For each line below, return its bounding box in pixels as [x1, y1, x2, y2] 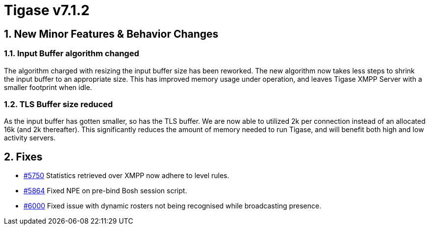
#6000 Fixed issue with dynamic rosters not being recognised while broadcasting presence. [24, 202, 322, 210]
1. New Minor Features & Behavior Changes [4, 27, 219, 40]
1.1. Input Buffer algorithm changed [4, 48, 139, 59]
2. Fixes [4, 150, 43, 163]
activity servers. [4, 134, 56, 142]
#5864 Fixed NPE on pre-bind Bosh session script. [24, 186, 187, 195]
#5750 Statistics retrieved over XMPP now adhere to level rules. [24, 171, 229, 180]
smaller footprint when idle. [4, 83, 92, 92]
